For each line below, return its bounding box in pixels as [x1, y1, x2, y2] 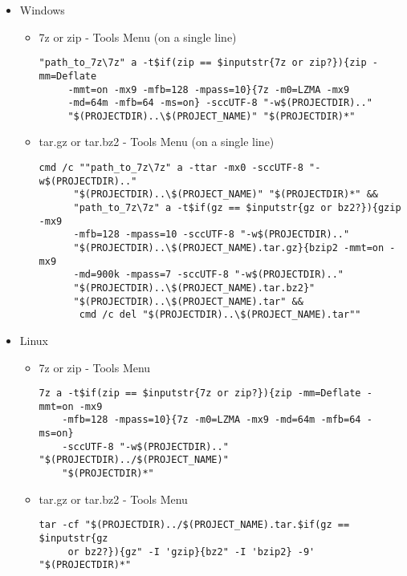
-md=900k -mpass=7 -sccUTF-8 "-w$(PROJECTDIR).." [73, 269, 344, 281]
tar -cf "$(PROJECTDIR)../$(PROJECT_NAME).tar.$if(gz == [39, 519, 350, 531]
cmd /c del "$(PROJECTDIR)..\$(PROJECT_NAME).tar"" [79, 309, 361, 321]
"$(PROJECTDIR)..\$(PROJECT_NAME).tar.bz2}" [73, 282, 315, 294]
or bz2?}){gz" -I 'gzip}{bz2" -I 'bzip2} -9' [67, 546, 315, 558]
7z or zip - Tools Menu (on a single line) [39, 28, 237, 45]
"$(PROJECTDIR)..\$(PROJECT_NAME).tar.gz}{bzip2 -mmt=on [73, 242, 385, 254]
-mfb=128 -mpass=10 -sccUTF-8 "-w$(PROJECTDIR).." [73, 229, 350, 241]
